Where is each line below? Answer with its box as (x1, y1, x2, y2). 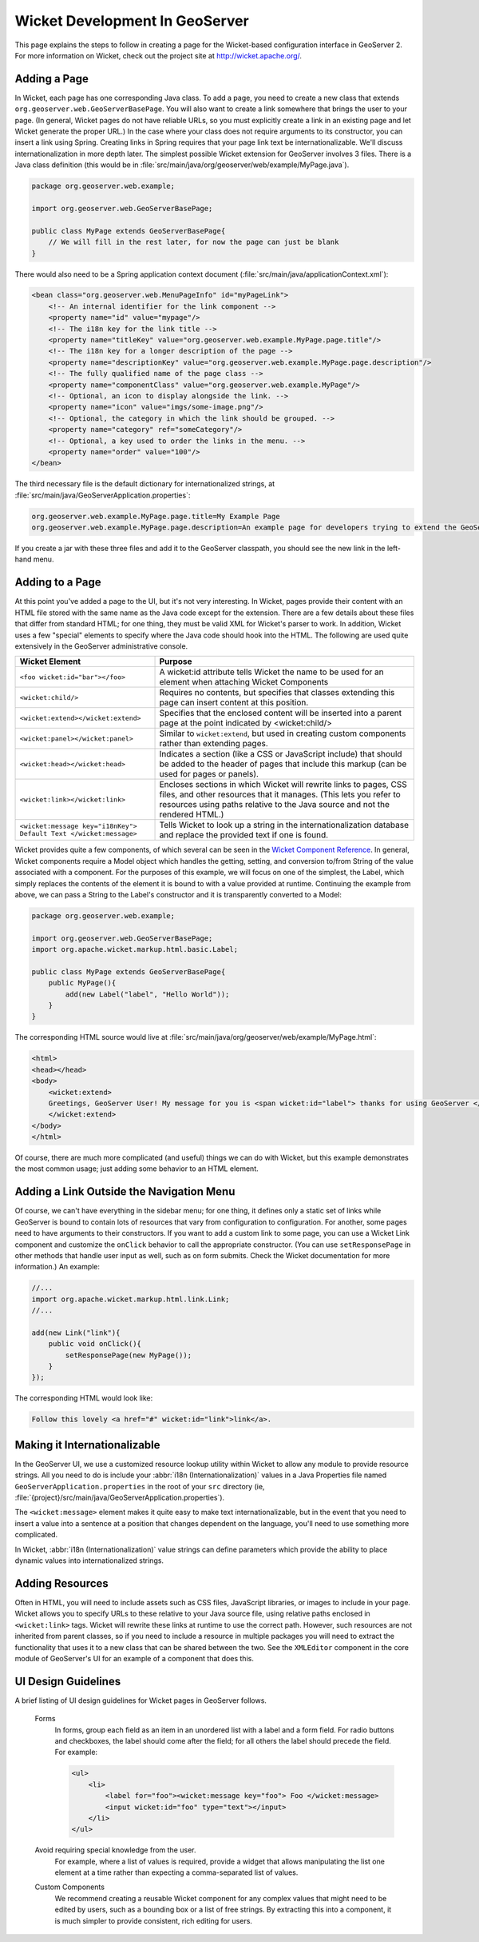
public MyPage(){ (48, 978, 117, 988)
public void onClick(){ (48, 1340, 141, 1349)
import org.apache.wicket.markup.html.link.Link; (31, 1294, 230, 1304)
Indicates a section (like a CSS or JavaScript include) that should (159, 749, 402, 760)
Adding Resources (14, 1576, 109, 1590)
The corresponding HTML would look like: (14, 1393, 153, 1403)
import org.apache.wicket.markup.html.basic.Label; (31, 945, 239, 954)
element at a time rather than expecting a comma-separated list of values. (54, 1868, 299, 1877)
